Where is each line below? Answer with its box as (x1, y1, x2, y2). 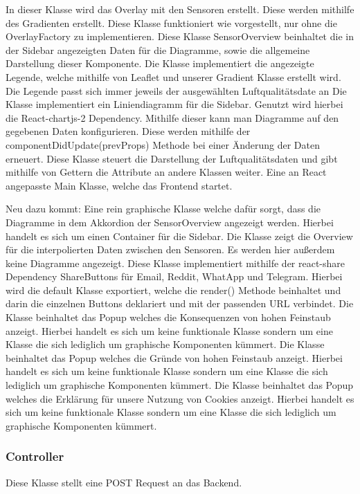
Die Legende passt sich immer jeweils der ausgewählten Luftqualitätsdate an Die (6, 83, 347, 98)
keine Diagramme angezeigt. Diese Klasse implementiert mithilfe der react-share (6, 255, 345, 270)
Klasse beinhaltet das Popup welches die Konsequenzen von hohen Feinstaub (6, 310, 331, 324)
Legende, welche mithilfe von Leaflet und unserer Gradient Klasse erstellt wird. (6, 69, 341, 84)
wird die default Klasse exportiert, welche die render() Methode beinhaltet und (6, 282, 341, 297)
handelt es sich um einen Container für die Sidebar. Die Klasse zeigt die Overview (6, 228, 353, 243)
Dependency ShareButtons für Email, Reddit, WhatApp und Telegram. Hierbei (6, 269, 343, 284)
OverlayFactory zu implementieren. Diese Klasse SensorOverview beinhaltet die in (6, 29, 354, 44)
